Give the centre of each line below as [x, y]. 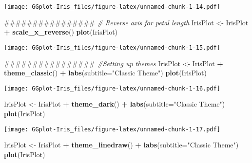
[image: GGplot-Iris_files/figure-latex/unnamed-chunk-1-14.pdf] [112, 7]
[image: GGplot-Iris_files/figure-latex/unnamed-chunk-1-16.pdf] [112, 88]
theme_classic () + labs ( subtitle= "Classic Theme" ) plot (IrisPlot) [105, 73]
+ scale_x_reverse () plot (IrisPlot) [61, 32]
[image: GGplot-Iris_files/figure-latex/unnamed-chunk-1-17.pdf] [112, 129]
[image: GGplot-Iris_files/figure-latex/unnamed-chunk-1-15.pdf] [112, 47]
